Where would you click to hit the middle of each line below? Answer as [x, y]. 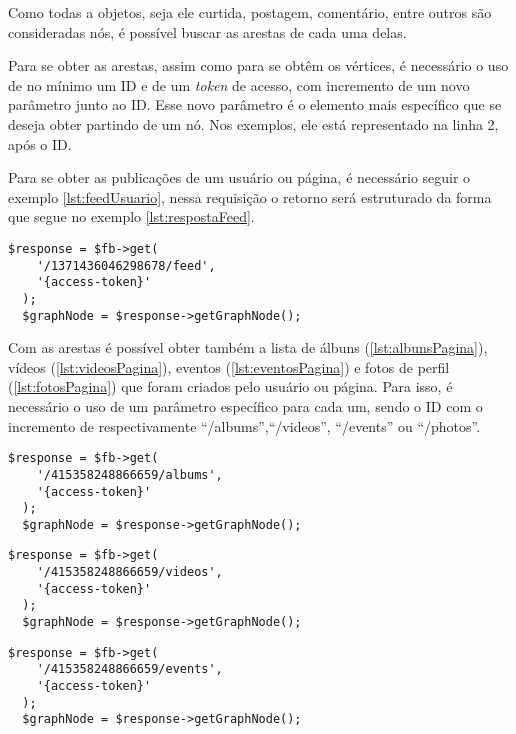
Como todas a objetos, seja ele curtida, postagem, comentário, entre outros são [250, 12]
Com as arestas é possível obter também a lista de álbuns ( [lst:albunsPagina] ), [248, 347]
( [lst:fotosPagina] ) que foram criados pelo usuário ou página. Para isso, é [230, 386]
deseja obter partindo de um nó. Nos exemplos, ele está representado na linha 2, [253, 123]
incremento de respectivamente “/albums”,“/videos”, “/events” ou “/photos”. [244, 425]
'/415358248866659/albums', [129, 474]
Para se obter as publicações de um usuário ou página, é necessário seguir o [239, 177]
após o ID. [40, 143]
